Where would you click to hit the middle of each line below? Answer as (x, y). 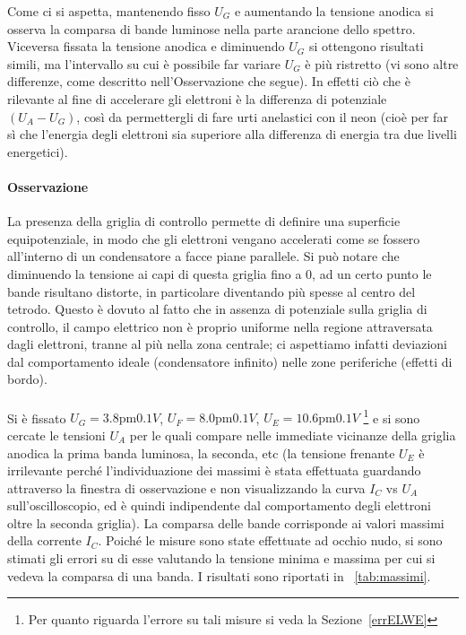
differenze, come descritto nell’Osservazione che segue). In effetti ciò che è (209, 81)
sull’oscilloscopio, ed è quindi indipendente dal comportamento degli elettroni (219, 505)
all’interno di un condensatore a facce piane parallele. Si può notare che (203, 256)
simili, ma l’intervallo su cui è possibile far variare (144, 63)
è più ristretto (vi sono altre (382, 63)
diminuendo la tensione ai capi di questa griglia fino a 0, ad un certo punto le (220, 273)
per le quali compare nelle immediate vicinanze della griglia (293, 435)
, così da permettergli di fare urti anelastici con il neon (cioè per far (262, 116)
